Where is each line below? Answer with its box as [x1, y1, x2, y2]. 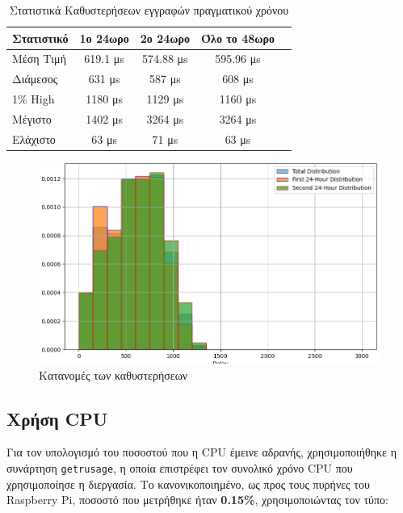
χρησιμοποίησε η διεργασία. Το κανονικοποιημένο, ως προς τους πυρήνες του [6, 475, 370, 492]
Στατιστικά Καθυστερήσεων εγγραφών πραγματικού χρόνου [9, 2, 289, 18]
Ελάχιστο [12, 130, 56, 147]
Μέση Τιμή [12, 50, 66, 67]
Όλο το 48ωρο [200, 29, 275, 46]
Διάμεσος [12, 70, 58, 87]
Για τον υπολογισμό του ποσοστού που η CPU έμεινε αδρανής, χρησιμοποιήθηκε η [6, 444, 397, 460]
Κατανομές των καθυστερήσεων [39, 366, 188, 383]
